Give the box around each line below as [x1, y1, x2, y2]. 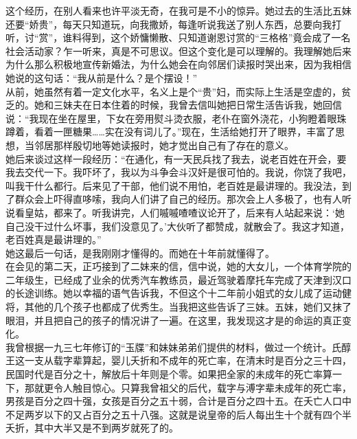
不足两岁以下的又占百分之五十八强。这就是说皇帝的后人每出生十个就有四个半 [5, 407, 352, 421]
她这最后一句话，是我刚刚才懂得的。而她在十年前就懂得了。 [5, 245, 275, 260]
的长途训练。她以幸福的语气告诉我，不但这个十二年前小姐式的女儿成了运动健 [5, 286, 352, 300]
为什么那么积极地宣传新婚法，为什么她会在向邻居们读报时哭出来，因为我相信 [5, 57, 352, 71]
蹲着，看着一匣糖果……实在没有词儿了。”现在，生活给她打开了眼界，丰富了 [5, 124, 336, 139]
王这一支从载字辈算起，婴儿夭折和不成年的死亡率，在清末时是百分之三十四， [5, 353, 352, 368]
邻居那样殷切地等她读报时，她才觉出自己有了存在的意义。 [34, 137, 294, 152]
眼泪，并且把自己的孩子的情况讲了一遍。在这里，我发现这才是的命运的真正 [5, 313, 342, 327]
